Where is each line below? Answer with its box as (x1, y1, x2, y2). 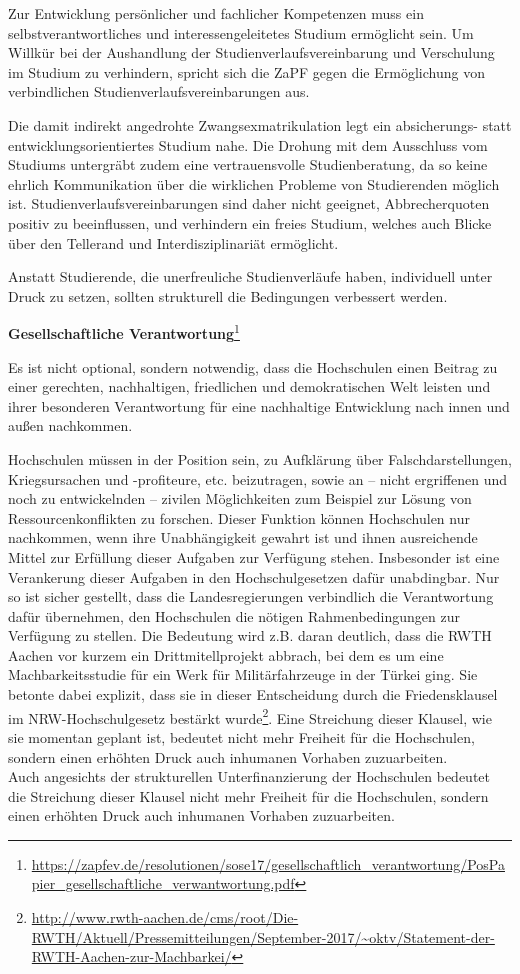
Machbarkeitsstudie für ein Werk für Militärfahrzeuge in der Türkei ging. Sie (8, 664, 478, 685)
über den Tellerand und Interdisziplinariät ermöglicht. (8, 232, 339, 253)
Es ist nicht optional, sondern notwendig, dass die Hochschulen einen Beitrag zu (8, 356, 498, 377)
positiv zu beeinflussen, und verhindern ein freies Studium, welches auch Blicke (8, 212, 492, 233)
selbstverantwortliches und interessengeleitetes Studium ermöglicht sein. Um (8, 22, 474, 43)
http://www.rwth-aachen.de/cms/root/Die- (31, 907, 299, 928)
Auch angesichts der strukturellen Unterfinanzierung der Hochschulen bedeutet (8, 766, 491, 787)
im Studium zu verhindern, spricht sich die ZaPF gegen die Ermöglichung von (8, 61, 485, 82)
